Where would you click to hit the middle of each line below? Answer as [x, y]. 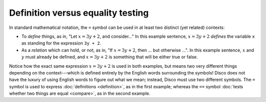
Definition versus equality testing [79, 13]
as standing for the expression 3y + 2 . [61, 43]
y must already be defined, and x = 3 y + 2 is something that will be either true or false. [110, 57]
